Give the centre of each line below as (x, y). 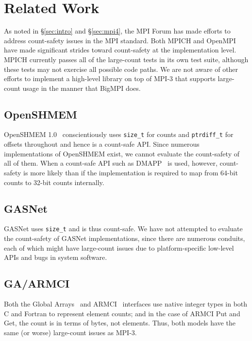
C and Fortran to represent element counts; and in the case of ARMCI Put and (122, 313)
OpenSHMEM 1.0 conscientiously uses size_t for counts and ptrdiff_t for (119, 134)
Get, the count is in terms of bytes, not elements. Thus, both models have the (120, 323)
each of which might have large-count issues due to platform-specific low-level (119, 247)
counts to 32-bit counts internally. (54, 182)
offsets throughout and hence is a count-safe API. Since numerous (102, 144)
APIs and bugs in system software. (56, 257)
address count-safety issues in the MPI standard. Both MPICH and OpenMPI (120, 40)
